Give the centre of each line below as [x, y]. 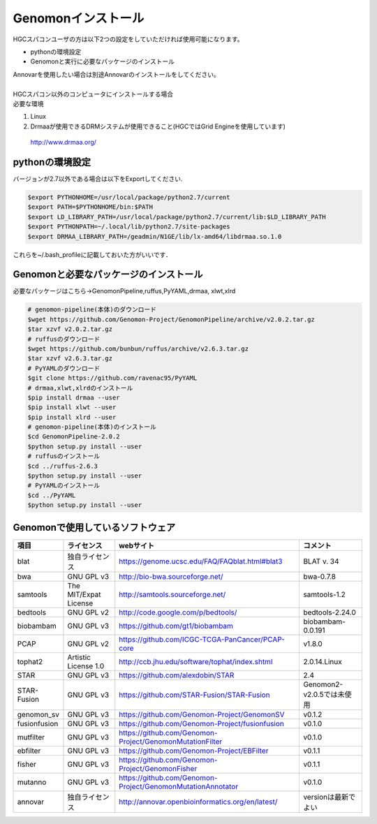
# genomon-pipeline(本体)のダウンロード [92, 310]
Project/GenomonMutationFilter [171, 742]
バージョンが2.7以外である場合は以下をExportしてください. [98, 179]
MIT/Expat [84, 594]
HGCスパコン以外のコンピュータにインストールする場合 [93, 94]
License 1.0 [86, 665]
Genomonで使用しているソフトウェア [94, 527]
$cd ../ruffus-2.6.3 [62, 466]
